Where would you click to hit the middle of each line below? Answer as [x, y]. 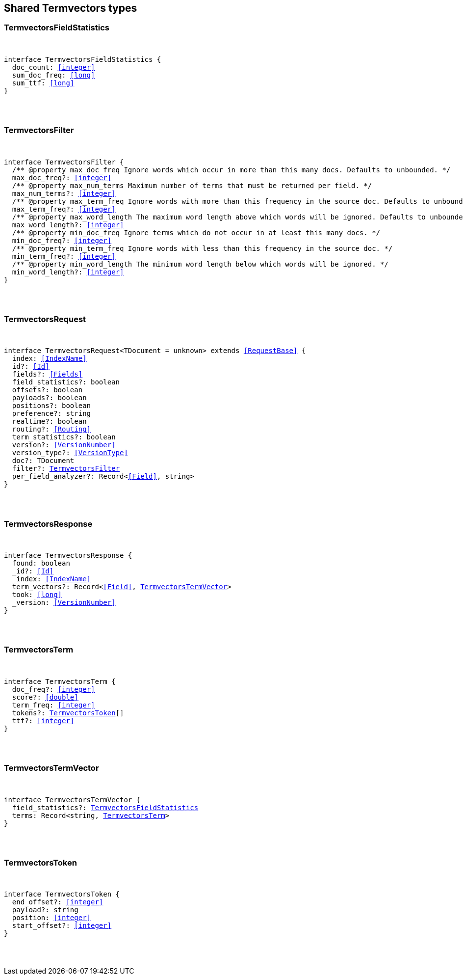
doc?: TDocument [43, 461]
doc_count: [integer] [53, 67]
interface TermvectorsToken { [62, 894]
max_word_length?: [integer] [68, 225]
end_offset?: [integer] [58, 902]
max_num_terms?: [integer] [64, 193]
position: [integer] [51, 918]
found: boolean [41, 563]
